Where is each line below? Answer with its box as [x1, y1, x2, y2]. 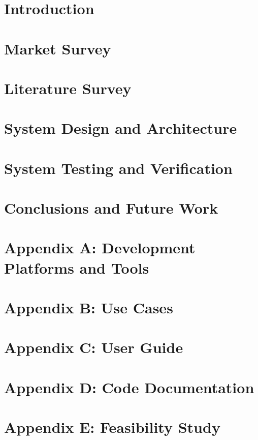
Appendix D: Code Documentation [4, 376, 254, 397]
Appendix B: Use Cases [4, 297, 173, 317]
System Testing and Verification [4, 157, 233, 178]
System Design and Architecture [4, 118, 237, 138]
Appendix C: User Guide [4, 337, 183, 358]
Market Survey [4, 38, 111, 58]
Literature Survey [4, 77, 132, 98]
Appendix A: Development [4, 237, 196, 258]
